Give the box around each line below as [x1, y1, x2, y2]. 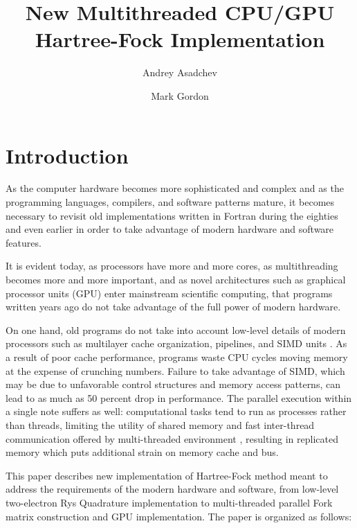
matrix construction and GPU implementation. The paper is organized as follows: [6, 509, 352, 523]
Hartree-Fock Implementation [35, 25, 325, 53]
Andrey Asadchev [143, 65, 217, 80]
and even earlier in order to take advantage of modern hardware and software [6, 222, 334, 236]
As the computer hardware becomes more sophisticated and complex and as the [6, 181, 344, 195]
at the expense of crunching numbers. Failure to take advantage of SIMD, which [6, 363, 345, 378]
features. [6, 235, 42, 249]
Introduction [6, 141, 129, 169]
